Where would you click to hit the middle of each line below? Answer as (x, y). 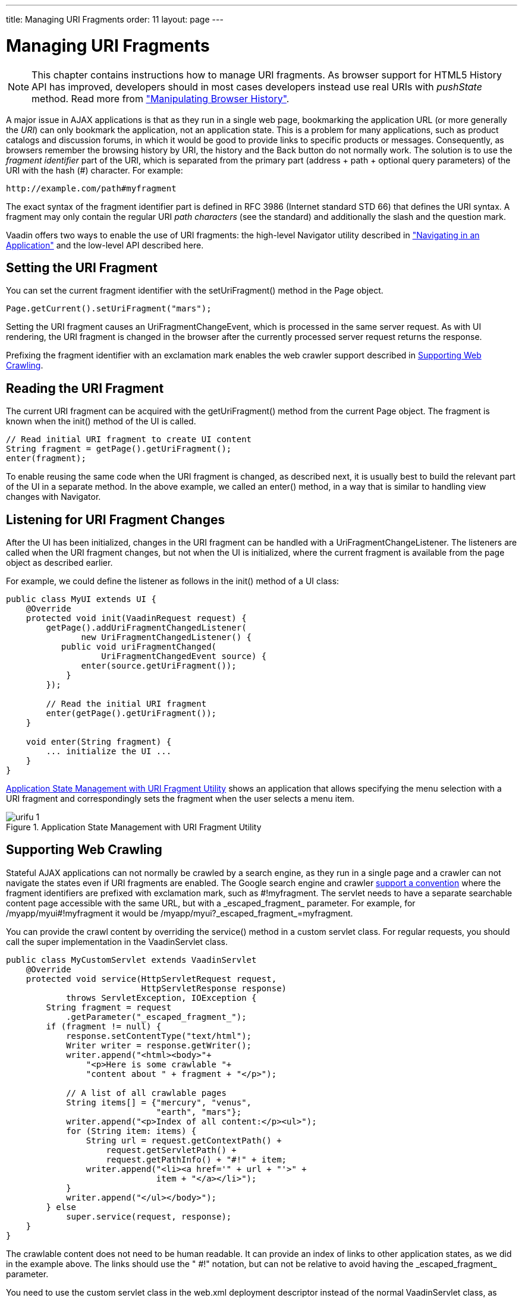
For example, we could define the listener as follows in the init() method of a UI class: (173, 581)
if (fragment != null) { (104, 1026)
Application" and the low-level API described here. (105, 245)
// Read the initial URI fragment (126, 704)
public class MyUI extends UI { (81, 599)
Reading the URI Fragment (85, 388)
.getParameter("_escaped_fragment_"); (156, 1017)
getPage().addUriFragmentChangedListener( (146, 628)
